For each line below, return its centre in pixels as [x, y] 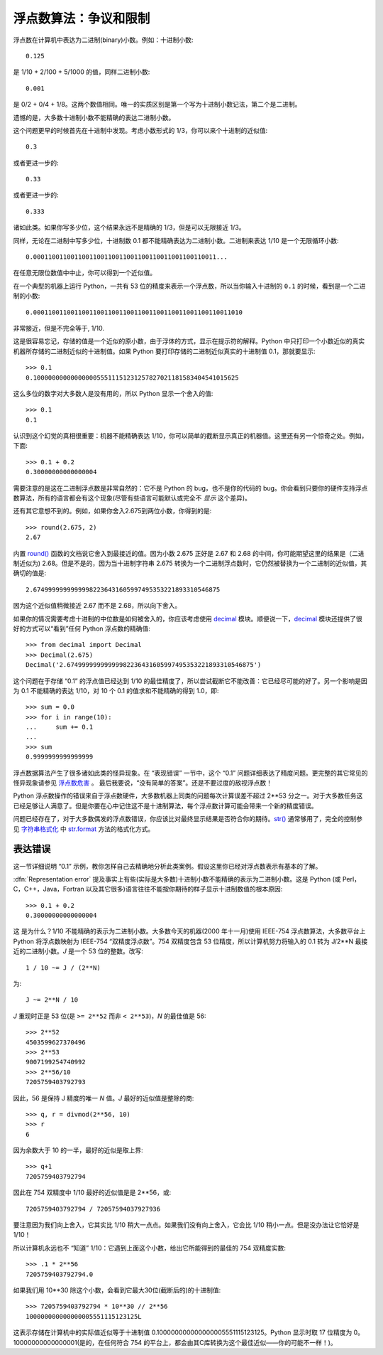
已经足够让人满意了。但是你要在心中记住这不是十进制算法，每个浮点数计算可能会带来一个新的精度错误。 [165, 805]
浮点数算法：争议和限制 [82, 18]
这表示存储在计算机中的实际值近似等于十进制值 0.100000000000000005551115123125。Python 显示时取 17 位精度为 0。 [189, 1332]
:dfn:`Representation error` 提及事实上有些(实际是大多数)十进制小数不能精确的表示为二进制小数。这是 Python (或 [177, 879]
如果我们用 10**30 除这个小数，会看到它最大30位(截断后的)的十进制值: [117, 1290]
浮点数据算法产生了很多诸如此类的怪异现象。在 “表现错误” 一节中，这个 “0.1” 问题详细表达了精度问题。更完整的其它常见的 [190, 773]
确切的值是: [30, 573]
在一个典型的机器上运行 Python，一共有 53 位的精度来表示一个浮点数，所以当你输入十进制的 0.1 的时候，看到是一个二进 [189, 286]
